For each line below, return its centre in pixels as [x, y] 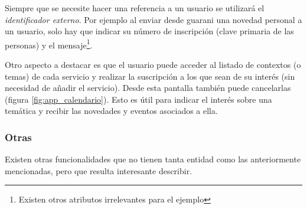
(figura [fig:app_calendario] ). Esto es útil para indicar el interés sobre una [138, 99]
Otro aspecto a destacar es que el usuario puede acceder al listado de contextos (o [153, 65]
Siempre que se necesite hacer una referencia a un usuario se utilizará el [135, 8]
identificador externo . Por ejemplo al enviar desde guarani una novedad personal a [153, 19]
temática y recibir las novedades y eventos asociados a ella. [111, 111]
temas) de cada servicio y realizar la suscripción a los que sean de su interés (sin [150, 76]
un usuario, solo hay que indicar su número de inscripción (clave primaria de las [149, 31]
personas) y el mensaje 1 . [49, 44]
